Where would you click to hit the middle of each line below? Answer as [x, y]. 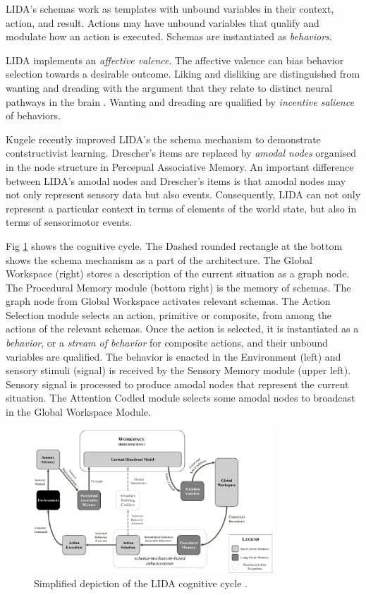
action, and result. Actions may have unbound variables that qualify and [163, 22]
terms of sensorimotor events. [69, 222]
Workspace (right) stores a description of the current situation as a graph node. [178, 274]
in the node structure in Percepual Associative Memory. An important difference [180, 166]
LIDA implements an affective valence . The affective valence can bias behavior [175, 60]
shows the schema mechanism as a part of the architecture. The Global [159, 259]
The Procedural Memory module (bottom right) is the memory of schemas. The [178, 287]
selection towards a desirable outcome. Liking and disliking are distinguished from [183, 74]
